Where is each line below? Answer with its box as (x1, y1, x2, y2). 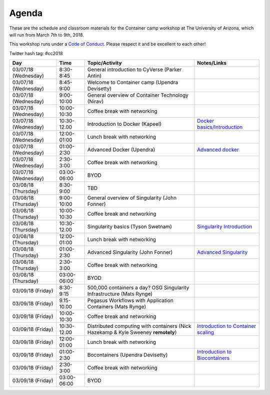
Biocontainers (196, 354, 230, 361)
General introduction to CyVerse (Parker (87, 66, 182, 73)
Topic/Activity (87, 60, 122, 67)
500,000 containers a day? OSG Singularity (87, 284, 189, 291)
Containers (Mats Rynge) (87, 303, 146, 310)
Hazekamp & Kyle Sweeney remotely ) (87, 329, 177, 336)
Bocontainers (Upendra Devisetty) (87, 351, 168, 358)
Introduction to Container (196, 323, 256, 330)
